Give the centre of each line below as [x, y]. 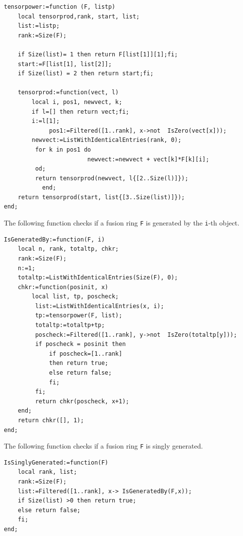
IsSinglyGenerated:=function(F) [56, 462]
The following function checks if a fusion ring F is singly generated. [104, 446]
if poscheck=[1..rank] [86, 354]
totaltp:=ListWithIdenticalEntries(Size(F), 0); [98, 278]
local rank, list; [47, 472]
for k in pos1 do [63, 149]
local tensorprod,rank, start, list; [79, 16]
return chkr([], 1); [51, 420]
